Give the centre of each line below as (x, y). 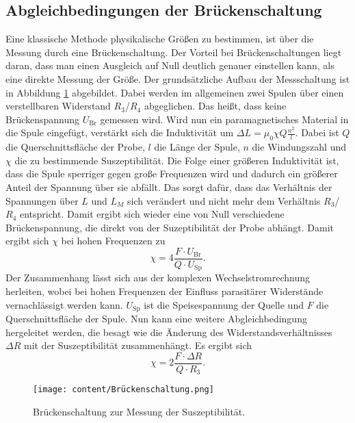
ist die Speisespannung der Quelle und (224, 304)
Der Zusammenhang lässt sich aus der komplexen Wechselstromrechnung (158, 278)
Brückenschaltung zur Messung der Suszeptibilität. (139, 412)
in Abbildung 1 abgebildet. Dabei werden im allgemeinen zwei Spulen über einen (175, 92)
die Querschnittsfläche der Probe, (75, 147)
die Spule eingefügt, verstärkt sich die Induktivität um (120, 132)
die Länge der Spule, (197, 147)
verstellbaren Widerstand (58, 106)
